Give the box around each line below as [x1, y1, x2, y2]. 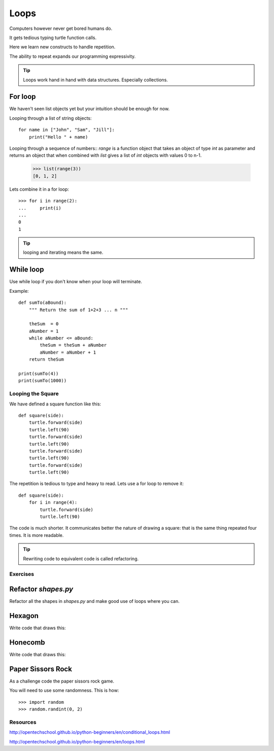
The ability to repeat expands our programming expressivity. [9, 53, 136, 59]
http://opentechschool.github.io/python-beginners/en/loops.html [9, 738, 145, 744]
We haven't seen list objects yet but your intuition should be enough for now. [9, 106, 170, 112]
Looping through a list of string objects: [9, 115, 92, 121]
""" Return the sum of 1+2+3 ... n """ [28, 307, 128, 313]
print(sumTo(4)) [18, 371, 59, 377]
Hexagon [9, 611, 39, 620]
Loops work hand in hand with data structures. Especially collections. [23, 77, 168, 83]
